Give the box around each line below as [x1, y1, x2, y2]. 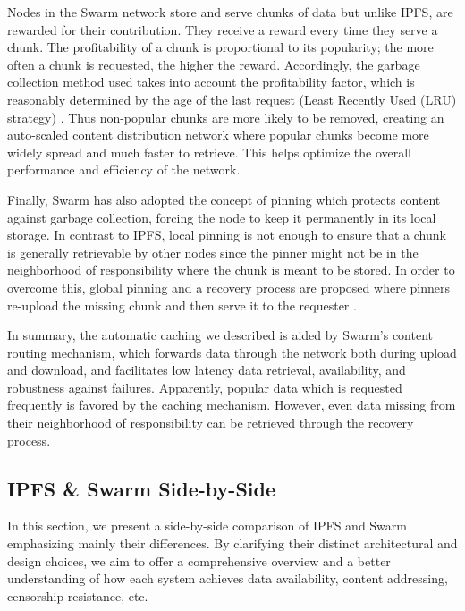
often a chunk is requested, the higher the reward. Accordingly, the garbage [7, 55, 420, 73]
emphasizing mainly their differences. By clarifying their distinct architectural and [7, 534, 458, 553]
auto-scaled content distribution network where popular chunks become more [7, 125, 429, 144]
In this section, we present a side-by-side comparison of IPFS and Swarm [7, 516, 407, 535]
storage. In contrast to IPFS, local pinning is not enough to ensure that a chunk [7, 225, 446, 244]
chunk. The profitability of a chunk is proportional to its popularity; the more [7, 38, 434, 56]
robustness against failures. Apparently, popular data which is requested [7, 378, 402, 396]
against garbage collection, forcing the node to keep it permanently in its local [7, 208, 436, 226]
